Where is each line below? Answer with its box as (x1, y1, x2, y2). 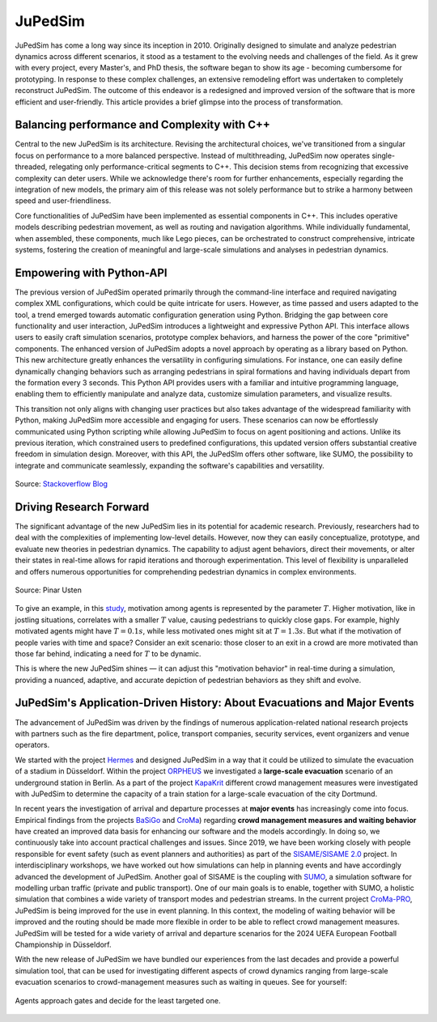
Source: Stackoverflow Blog (15, 479, 108, 489)
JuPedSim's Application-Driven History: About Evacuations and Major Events (15, 696, 414, 710)
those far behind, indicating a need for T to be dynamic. (15, 648, 202, 659)
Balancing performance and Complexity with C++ (15, 118, 270, 132)
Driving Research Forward (15, 500, 150, 514)
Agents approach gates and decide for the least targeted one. (15, 995, 221, 1005)
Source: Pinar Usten (15, 585, 83, 595)
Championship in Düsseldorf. (15, 939, 112, 949)
